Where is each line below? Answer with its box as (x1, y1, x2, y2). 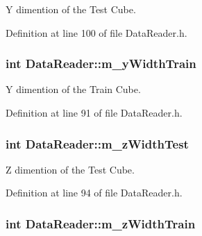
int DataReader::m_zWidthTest (6, 135, 189, 152)
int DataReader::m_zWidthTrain (6, 214, 196, 232)
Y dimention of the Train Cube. (6, 82, 141, 96)
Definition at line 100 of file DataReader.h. (6, 25, 187, 40)
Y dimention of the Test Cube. (6, 2, 136, 16)
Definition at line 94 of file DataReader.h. (6, 185, 183, 200)
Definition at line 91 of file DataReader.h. (6, 106, 183, 119)
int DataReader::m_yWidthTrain (6, 55, 196, 72)
